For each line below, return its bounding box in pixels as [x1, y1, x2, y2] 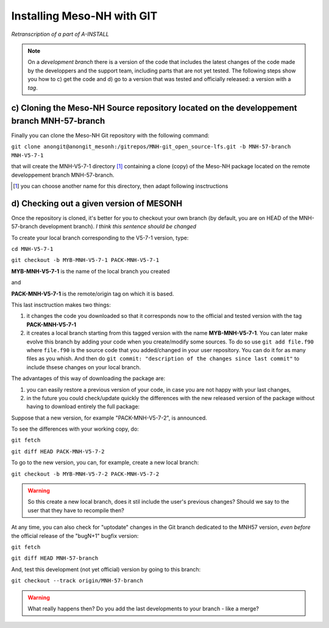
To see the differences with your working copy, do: [11, 425, 140, 432]
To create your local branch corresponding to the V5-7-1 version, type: [11, 234, 189, 241]
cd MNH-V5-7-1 [11, 245, 54, 253]
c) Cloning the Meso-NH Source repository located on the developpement [11, 103, 298, 113]
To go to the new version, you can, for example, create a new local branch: [11, 459, 199, 466]
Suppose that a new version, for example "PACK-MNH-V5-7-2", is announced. [11, 414, 207, 422]
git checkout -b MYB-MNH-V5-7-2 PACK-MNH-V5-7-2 [11, 470, 160, 478]
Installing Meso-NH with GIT [11, 9, 158, 23]
